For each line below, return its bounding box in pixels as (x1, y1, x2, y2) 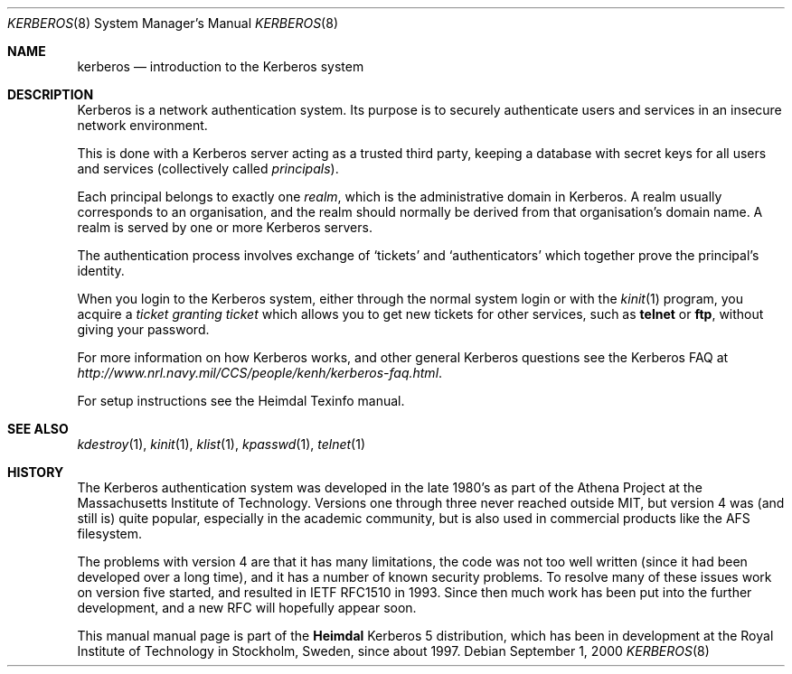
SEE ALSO (7, 421, 69, 436)
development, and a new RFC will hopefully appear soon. (77, 600, 417, 615)
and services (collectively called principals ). (77, 161, 339, 176)
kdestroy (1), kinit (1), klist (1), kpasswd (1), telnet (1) (77, 436, 366, 452)
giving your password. (77, 322, 210, 337)
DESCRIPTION (7, 87, 94, 102)
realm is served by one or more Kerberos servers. (77, 220, 372, 235)
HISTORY (7, 464, 64, 480)
